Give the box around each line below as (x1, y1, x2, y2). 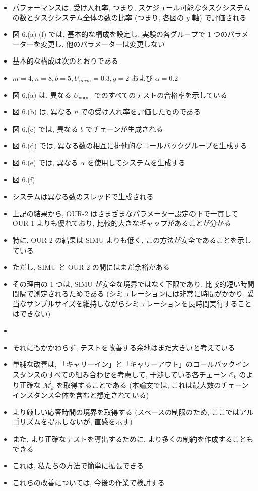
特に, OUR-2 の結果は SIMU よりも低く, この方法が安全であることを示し (12, 234, 252, 245)
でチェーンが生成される (86, 123, 163, 134)
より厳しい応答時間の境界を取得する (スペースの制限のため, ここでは (12, 406, 240, 417)
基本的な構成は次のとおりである (12, 55, 118, 66)
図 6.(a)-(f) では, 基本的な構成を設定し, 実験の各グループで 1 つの (12, 29, 228, 39)
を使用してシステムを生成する (87, 157, 186, 167)
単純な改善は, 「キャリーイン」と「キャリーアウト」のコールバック (12, 359, 235, 370)
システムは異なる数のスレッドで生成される (12, 191, 154, 202)
